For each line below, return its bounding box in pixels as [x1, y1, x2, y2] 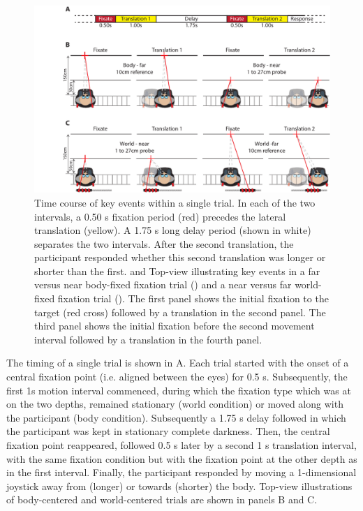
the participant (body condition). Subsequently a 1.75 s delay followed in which [6, 410, 346, 424]
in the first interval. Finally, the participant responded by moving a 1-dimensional [6, 465, 357, 480]
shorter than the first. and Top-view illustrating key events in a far [34, 263, 320, 278]
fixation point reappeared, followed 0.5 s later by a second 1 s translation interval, [6, 438, 357, 452]
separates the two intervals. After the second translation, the [34, 236, 294, 251]
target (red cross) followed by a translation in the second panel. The [34, 304, 326, 319]
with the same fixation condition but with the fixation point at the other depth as [6, 451, 357, 466]
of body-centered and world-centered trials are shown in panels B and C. [6, 492, 318, 507]
